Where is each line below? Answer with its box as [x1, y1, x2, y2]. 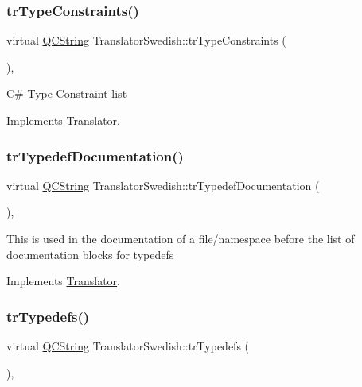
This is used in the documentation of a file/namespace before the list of [6, 230, 355, 246]
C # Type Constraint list [6, 85, 127, 102]
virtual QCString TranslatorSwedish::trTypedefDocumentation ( [6, 176, 320, 193]
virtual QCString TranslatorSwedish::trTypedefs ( [6, 338, 250, 354]
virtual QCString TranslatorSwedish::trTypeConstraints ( [6, 32, 286, 48]
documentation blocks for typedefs [6, 246, 174, 262]
